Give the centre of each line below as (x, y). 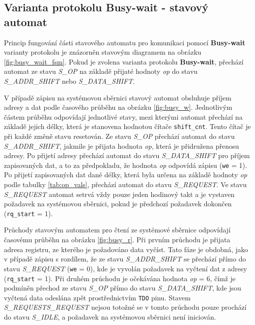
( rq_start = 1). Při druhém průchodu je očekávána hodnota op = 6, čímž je (120, 278)
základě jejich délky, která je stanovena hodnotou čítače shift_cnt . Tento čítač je (127, 126)
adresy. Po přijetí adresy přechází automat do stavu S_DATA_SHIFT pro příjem (127, 155)
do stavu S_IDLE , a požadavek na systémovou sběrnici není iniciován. (110, 317)
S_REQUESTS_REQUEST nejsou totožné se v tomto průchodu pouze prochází (125, 307)
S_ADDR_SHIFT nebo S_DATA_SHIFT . (70, 81)
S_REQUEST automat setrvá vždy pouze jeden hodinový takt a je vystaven (119, 194)
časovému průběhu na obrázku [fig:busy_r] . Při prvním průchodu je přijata (117, 240)
